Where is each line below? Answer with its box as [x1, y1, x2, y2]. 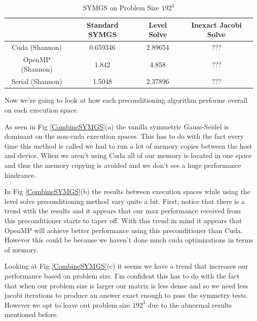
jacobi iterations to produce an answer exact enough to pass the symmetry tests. [4, 290, 248, 300]
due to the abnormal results [147, 299, 232, 310]
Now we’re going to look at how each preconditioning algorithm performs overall [4, 95, 248, 105]
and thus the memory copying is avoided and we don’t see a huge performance [4, 160, 241, 170]
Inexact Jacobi [191, 19, 242, 30]
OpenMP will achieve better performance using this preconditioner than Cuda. [4, 225, 243, 235]
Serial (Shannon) [11, 76, 63, 86]
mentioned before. [4, 309, 59, 320]
